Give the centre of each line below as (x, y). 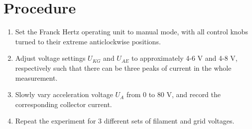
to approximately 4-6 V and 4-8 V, (184, 58)
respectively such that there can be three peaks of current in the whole (123, 67)
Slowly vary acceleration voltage (64, 94)
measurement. (36, 77)
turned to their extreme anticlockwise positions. (88, 41)
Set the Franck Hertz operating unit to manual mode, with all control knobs (131, 32)
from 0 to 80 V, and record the (174, 94)
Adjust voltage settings (50, 58)
